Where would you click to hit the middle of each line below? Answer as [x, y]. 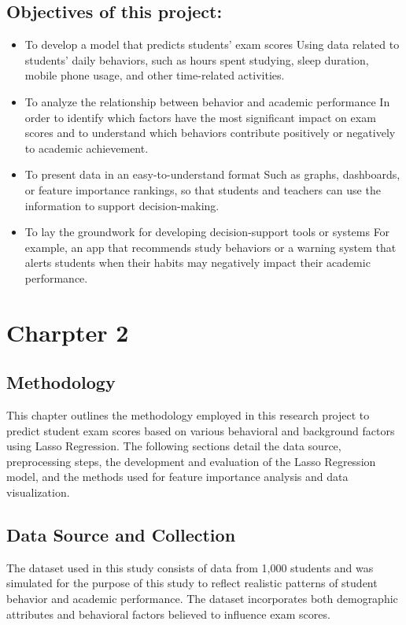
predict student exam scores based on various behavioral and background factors [201, 430]
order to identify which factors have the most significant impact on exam [200, 117]
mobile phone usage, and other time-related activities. [155, 75]
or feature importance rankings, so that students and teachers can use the [203, 189]
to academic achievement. [87, 148]
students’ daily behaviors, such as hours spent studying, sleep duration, [197, 59]
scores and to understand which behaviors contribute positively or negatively [210, 133]
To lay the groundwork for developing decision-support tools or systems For [207, 232]
